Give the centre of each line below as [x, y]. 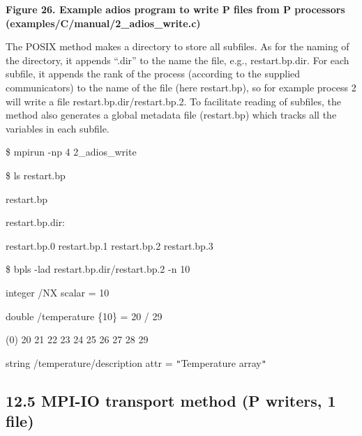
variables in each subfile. [58, 128]
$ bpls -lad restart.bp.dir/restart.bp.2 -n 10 [98, 269]
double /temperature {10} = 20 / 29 [84, 316]
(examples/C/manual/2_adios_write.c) [103, 23]
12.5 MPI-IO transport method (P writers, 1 [171, 400]
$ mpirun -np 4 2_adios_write [71, 152]
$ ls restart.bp [36, 175]
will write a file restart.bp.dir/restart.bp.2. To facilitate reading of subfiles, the [173, 101]
